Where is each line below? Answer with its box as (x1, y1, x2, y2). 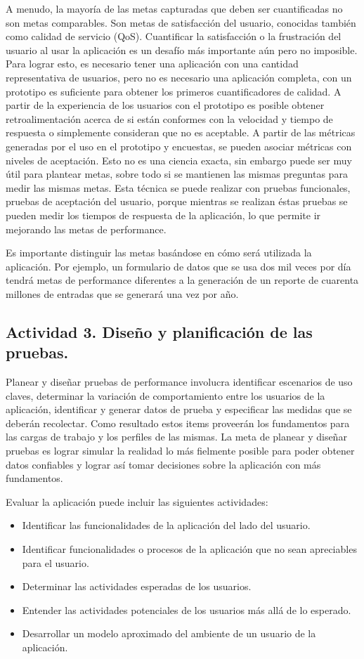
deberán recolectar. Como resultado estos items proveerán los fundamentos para (6, 415, 350, 430)
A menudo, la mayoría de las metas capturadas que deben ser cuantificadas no (6, 1, 343, 15)
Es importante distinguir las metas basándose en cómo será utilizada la (6, 245, 312, 260)
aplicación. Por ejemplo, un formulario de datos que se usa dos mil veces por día (6, 259, 351, 273)
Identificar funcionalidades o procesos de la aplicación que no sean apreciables (22, 542, 357, 556)
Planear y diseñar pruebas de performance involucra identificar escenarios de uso (6, 374, 353, 389)
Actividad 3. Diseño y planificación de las (6, 320, 313, 342)
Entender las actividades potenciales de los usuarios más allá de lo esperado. (22, 602, 351, 617)
